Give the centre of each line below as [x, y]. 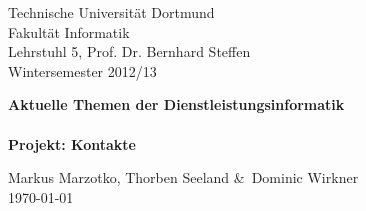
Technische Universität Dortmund [111, 12]
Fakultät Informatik [69, 31]
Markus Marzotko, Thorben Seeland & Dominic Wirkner [183, 177]
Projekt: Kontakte [72, 143]
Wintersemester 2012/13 [82, 70]
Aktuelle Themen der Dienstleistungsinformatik [176, 104]
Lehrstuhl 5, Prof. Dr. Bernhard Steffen [129, 51]
